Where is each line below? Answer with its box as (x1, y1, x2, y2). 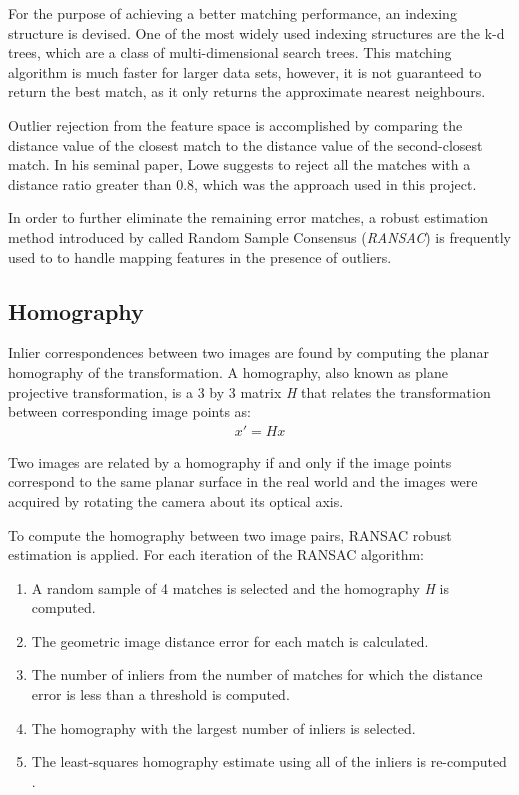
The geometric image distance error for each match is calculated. (31, 630, 429, 651)
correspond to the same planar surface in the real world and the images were (8, 471, 478, 492)
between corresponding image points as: (8, 401, 251, 422)
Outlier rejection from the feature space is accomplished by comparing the (8, 114, 463, 135)
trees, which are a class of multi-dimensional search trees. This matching (8, 42, 452, 63)
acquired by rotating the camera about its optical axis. (8, 490, 344, 511)
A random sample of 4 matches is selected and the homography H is (31, 577, 450, 598)
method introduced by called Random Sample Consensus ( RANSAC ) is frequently (8, 226, 511, 247)
